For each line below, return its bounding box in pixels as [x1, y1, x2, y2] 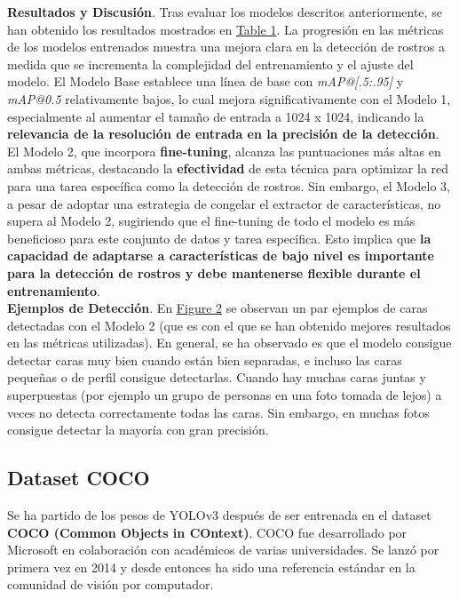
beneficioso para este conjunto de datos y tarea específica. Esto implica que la [7, 228, 431, 247]
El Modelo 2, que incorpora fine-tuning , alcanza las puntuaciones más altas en [7, 141, 441, 160]
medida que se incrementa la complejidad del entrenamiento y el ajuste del [7, 54, 414, 73]
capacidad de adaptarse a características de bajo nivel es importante [7, 246, 434, 265]
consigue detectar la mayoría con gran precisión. [7, 420, 269, 439]
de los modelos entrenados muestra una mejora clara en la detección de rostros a [7, 37, 445, 56]
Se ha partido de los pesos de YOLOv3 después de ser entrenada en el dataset [7, 506, 431, 524]
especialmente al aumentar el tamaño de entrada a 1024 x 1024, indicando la [7, 107, 424, 125]
